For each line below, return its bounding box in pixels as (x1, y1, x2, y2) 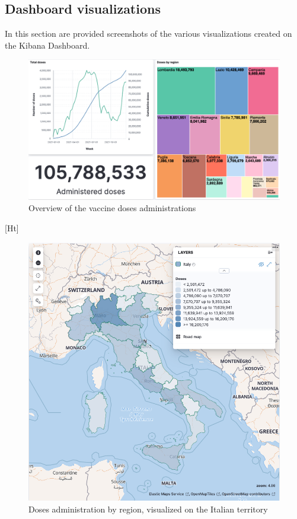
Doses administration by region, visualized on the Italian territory (28, 502, 268, 515)
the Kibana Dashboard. (5, 39, 90, 51)
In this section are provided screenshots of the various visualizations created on (5, 27, 292, 40)
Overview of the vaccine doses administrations (28, 202, 196, 214)
